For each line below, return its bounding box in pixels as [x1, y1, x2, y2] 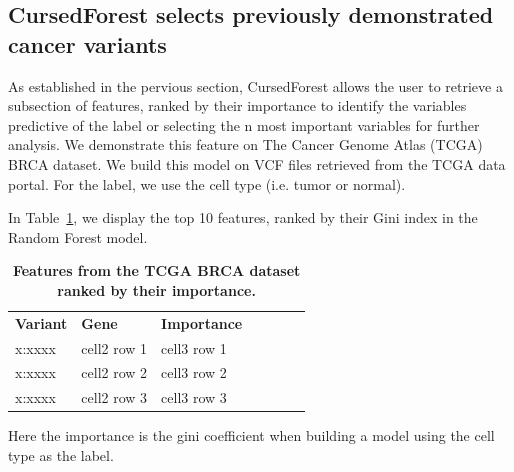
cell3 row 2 [161, 362, 227, 383]
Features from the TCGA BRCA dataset [12, 260, 301, 281]
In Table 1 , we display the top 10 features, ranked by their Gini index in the [8, 207, 478, 228]
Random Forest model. [8, 226, 148, 247]
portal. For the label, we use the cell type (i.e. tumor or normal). [8, 173, 406, 194]
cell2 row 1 [81, 337, 148, 358]
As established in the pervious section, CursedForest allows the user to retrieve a [8, 75, 503, 96]
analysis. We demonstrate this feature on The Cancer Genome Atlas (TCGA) [8, 134, 483, 155]
